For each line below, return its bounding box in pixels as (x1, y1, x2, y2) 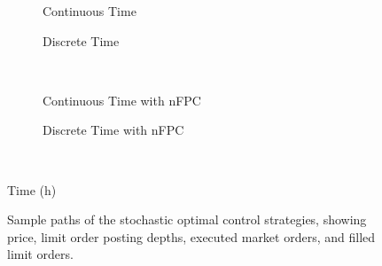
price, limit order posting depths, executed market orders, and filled (7, 227, 376, 246)
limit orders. (7, 245, 74, 263)
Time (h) (7, 180, 57, 199)
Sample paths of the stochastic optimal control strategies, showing (7, 210, 367, 229)
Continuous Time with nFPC (43, 90, 201, 109)
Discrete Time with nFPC (43, 121, 184, 139)
